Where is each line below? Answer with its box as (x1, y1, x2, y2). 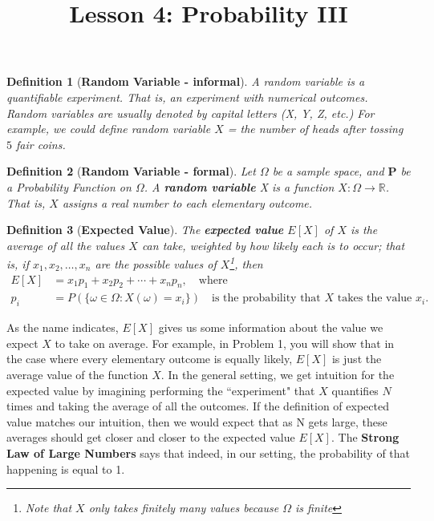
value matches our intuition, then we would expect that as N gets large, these (6, 413, 387, 430)
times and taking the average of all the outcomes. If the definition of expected (6, 398, 389, 414)
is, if (6, 255, 29, 272)
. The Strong (331, 429, 400, 446)
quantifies (331, 382, 379, 398)
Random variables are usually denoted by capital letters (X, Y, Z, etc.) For (6, 104, 375, 121)
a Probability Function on (6, 178, 132, 195)
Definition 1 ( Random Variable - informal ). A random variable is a (6, 73, 365, 90)
